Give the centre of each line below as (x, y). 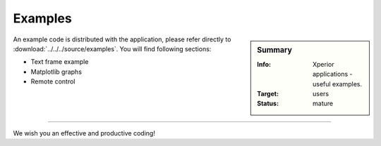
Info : (264, 64)
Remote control (53, 81)
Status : (268, 104)
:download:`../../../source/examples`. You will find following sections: (112, 48)
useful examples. (338, 84)
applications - (333, 74)
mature (323, 104)
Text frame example (60, 62)
